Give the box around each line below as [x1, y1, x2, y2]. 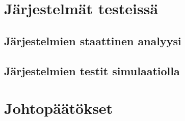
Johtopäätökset [4, 98, 113, 118]
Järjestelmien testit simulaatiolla [4, 63, 180, 78]
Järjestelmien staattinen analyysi [4, 33, 181, 48]
